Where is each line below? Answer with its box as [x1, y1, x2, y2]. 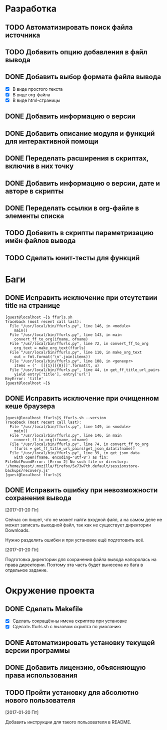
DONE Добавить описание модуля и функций [5, 129, 155, 138]
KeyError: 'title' [5, 376, 43, 381]
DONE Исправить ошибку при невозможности [5, 486, 158, 494]
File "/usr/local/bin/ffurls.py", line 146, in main [9, 433, 122, 438]
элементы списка [5, 212, 64, 220]
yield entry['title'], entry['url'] [14, 372, 91, 377]
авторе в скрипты [5, 187, 64, 196]
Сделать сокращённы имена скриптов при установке [12, 618, 127, 624]
